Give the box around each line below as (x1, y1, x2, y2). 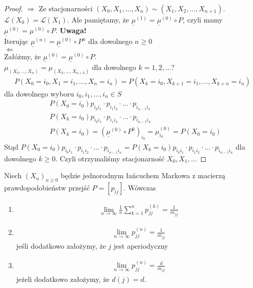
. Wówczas (123, 182, 156, 193)
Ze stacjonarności (38, 3, 93, 13)
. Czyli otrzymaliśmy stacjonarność (55, 153, 165, 163)
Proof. (4, 3, 23, 13)
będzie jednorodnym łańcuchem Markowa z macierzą (61, 170, 225, 181)
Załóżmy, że (4, 51, 41, 61)
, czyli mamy (183, 14, 223, 25)
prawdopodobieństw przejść (4, 182, 90, 193)
